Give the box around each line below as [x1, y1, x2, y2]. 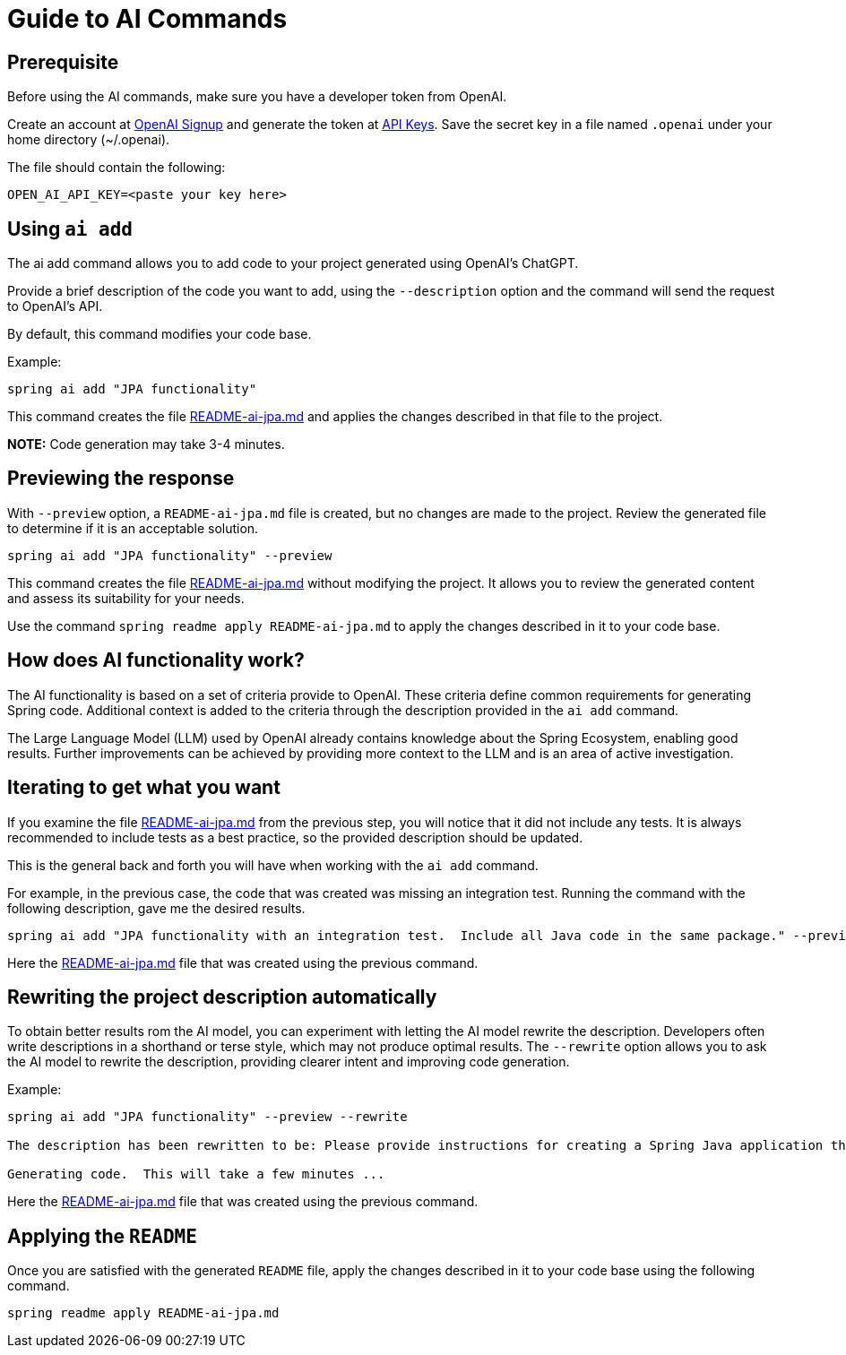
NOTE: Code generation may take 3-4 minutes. [7, 436, 285, 453]
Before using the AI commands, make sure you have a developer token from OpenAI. [7, 89, 507, 105]
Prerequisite [7, 50, 119, 73]
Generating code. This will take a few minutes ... [7, 1167, 385, 1182]
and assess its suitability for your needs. [7, 590, 245, 606]
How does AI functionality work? [7, 649, 305, 672]
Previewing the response [7, 467, 235, 490]
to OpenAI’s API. [7, 298, 103, 315]
